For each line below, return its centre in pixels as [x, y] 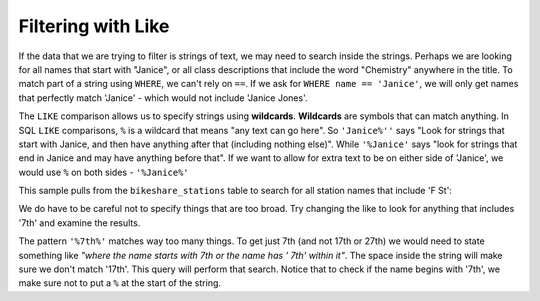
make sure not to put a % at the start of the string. [120, 283]
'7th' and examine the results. [79, 222]
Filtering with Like [94, 26]
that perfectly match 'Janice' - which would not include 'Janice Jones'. [163, 97]
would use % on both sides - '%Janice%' [103, 172]
